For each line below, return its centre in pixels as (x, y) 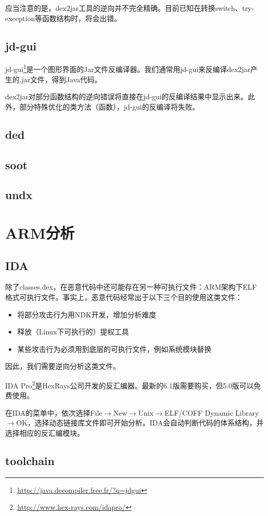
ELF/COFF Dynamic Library (212, 412)
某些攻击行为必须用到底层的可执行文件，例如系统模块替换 (114, 349)
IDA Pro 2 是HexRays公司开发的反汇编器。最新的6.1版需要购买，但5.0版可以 (130, 384)
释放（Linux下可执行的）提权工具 (73, 332)
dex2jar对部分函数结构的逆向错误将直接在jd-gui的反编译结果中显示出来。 (127, 96)
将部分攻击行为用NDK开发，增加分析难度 (87, 314)
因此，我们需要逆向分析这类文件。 (63, 366)
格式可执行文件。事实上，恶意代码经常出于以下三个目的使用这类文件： (124, 297)
